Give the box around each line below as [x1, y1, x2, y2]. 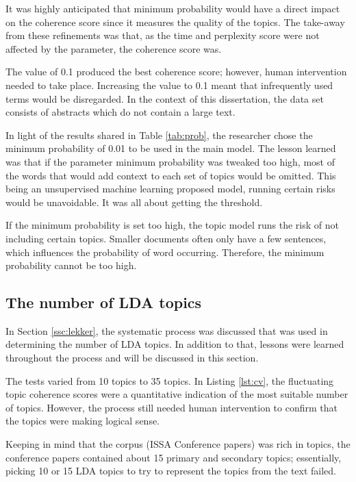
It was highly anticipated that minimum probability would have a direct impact [5, 1, 340, 15]
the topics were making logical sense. [5, 414, 160, 428]
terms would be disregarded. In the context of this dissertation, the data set [5, 91, 324, 105]
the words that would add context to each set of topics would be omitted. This [5, 168, 336, 182]
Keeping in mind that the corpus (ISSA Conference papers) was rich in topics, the [5, 437, 351, 451]
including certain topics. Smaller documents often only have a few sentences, [5, 231, 327, 245]
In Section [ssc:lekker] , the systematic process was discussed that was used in [5, 323, 328, 338]
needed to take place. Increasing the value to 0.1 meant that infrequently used [5, 77, 333, 92]
